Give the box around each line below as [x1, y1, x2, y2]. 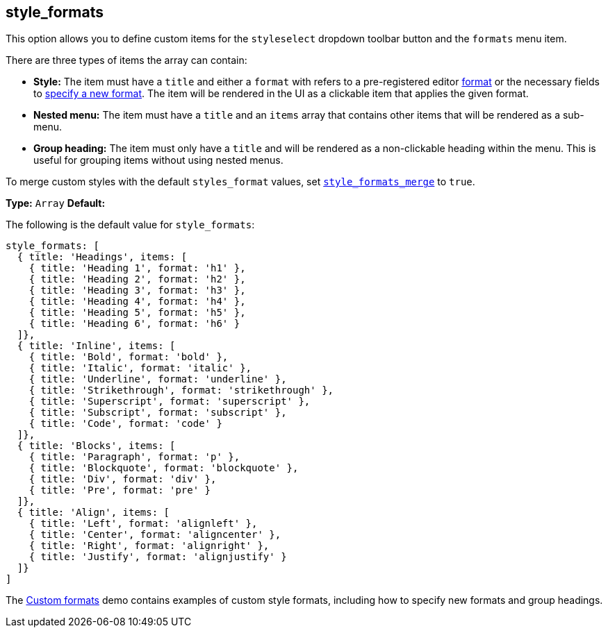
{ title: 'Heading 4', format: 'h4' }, [28, 296, 246, 307]
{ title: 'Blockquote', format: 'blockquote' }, [28, 462, 299, 474]
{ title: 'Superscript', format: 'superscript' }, [28, 396, 311, 407]
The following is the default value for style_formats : [6, 219, 255, 231]
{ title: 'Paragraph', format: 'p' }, [28, 451, 240, 463]
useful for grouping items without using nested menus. [33, 154, 284, 167]
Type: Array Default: [6, 197, 106, 210]
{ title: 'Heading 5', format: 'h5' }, [28, 307, 246, 319]
